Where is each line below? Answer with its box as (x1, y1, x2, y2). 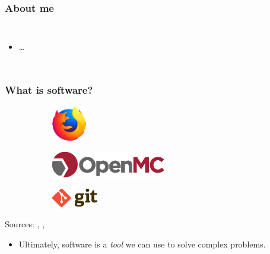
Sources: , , (5, 218, 45, 230)
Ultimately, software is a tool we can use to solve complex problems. (18, 237, 266, 250)
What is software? (5, 82, 93, 97)
